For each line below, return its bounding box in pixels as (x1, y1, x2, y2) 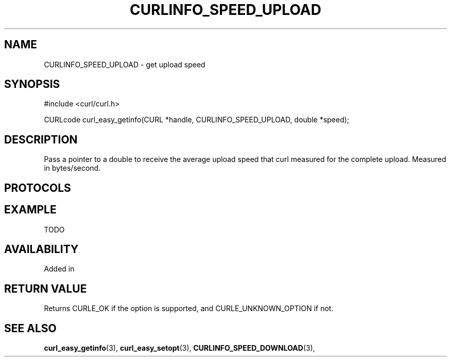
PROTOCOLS (4, 181, 71, 194)
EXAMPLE (4, 203, 57, 216)
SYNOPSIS (4, 78, 60, 91)
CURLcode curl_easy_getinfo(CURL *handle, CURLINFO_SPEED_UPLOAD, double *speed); (44, 115, 350, 124)
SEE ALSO (4, 321, 57, 335)
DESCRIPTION (4, 133, 78, 146)
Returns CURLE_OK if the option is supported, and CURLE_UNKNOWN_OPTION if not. (44, 304, 334, 313)
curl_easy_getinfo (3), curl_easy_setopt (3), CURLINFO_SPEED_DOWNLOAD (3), (44, 344, 315, 353)
